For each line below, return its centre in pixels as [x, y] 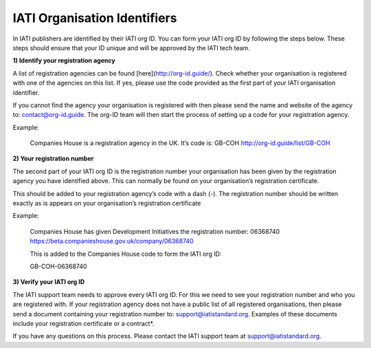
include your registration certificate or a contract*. [83, 323]
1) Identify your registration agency [64, 61]
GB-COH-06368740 [58, 266]
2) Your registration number [53, 159]
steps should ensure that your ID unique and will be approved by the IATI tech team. [131, 47]
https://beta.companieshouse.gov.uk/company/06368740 [112, 241]
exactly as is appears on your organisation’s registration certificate [107, 204]
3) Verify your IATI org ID [49, 282]
